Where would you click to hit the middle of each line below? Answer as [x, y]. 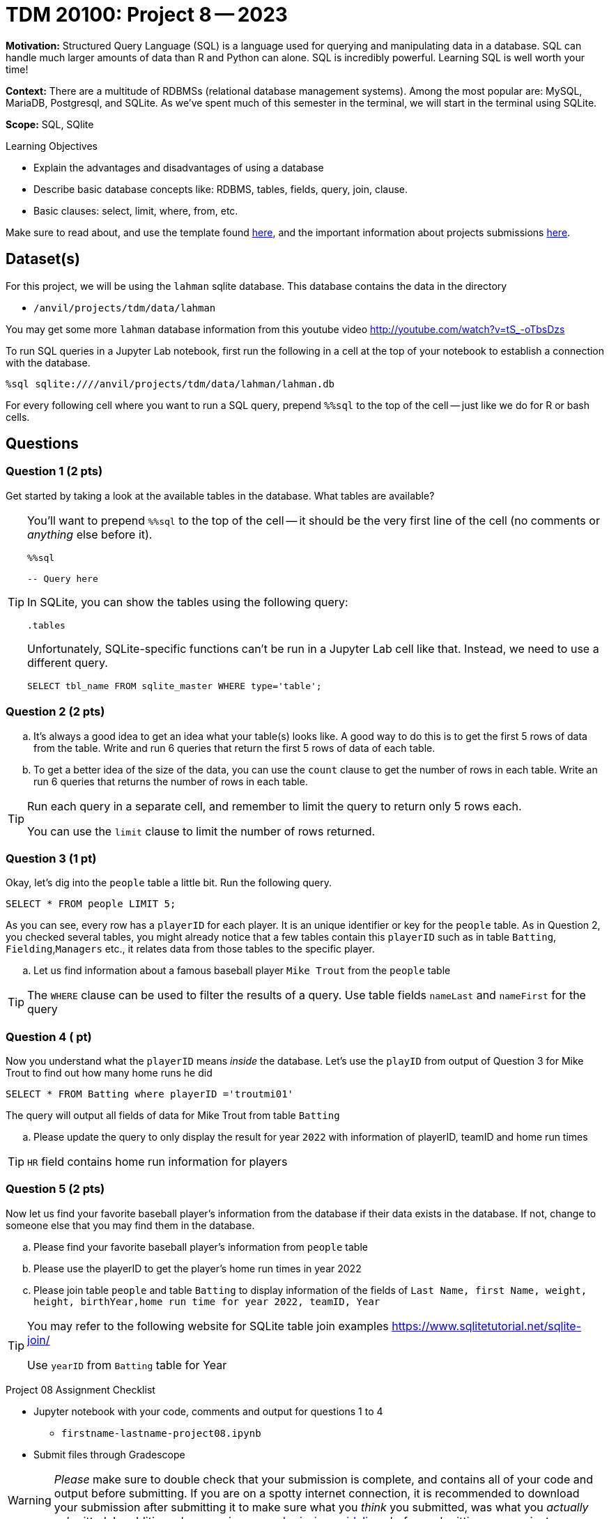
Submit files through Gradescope [109, 1454]
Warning [30, 1500]
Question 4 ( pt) [49, 1036]
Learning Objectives [52, 146]
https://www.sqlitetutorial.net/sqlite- [487, 1326]
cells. [18, 417]
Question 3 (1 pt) [51, 858]
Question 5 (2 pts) [55, 1189]
